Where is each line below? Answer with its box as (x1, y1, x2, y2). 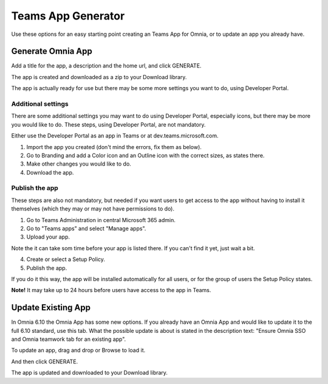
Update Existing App (11, 302, 91, 313)
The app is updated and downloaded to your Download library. (11, 369, 168, 377)
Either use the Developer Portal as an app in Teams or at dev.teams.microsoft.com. (11, 132, 219, 139)
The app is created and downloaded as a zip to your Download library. (11, 73, 187, 80)
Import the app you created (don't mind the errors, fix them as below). (26, 143, 202, 150)
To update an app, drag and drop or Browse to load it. (11, 347, 146, 354)
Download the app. (26, 169, 74, 176)
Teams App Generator (11, 9, 125, 23)
